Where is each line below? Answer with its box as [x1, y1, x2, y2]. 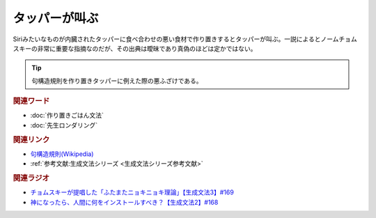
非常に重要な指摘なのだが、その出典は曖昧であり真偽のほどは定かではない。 [37, 44, 257, 52]
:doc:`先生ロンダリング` [30, 120, 98, 129]
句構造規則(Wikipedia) [30, 150, 94, 158]
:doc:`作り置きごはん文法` [30, 111, 104, 120]
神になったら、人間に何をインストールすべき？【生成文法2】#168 [30, 198, 219, 206]
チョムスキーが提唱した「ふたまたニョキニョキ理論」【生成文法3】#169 [30, 188, 235, 196]
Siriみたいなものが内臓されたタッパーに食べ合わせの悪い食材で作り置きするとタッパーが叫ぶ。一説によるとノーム [13, 35, 339, 43]
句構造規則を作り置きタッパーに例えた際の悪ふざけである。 [31, 77, 203, 85]
